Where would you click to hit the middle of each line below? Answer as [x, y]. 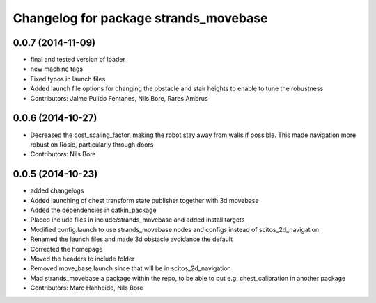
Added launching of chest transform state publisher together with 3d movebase [144, 200]
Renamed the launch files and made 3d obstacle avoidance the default [132, 239]
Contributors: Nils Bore [63, 154]
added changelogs [57, 190]
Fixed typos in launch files [68, 79]
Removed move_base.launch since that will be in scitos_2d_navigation [131, 268]
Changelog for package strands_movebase [140, 18]
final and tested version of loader [78, 60]
